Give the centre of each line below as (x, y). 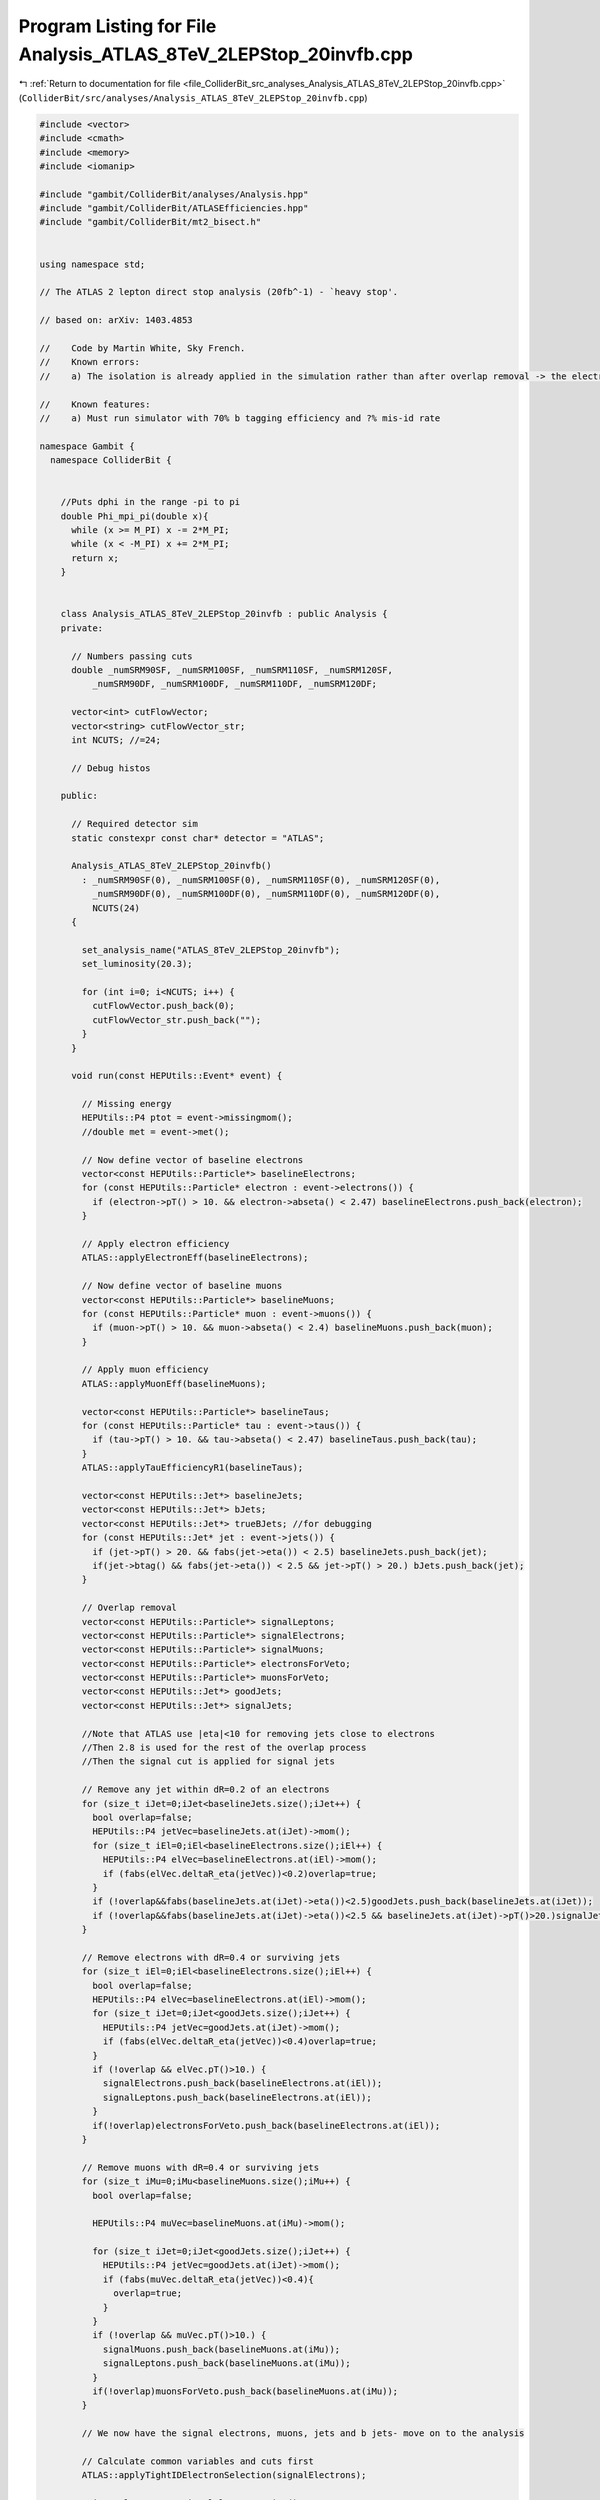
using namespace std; (92, 264)
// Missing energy (126, 1104)
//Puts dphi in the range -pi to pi (150, 502)
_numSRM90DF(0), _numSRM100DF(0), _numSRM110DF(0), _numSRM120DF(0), (266, 894)
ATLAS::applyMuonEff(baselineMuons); (174, 1383)
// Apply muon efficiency (145, 1369)
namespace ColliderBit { (111, 460)
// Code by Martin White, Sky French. (142, 348)
